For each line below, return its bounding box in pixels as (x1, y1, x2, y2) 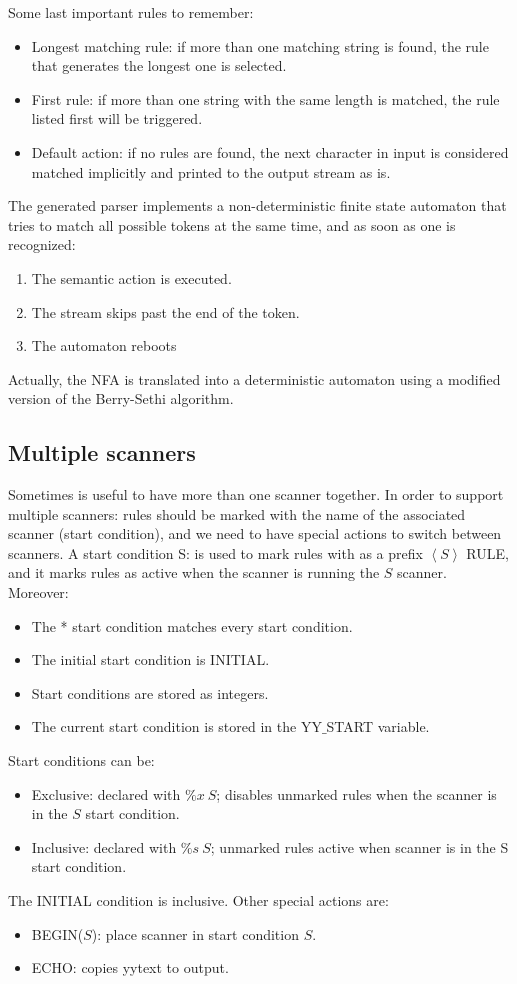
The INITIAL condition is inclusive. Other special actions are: (8, 890, 389, 911)
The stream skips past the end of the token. (31, 301, 300, 322)
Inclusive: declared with (31, 836, 177, 857)
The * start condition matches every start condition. (31, 615, 353, 636)
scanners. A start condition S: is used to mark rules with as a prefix (8, 542, 423, 563)
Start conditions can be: (8, 750, 155, 771)
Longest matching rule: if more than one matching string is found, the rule (31, 35, 489, 56)
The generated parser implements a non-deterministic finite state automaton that (8, 195, 507, 216)
